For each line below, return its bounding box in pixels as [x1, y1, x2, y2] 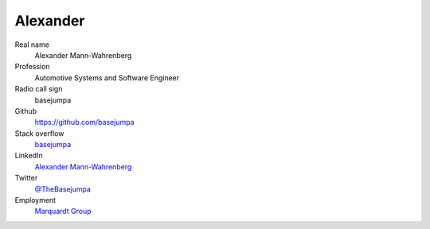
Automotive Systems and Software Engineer [34, 72, 180, 83]
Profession [14, 62, 51, 72]
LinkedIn [14, 151, 43, 161]
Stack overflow [14, 128, 64, 138]
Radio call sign [14, 84, 63, 94]
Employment [14, 196, 56, 205]
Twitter [14, 173, 38, 183]
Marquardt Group [34, 207, 92, 216]
